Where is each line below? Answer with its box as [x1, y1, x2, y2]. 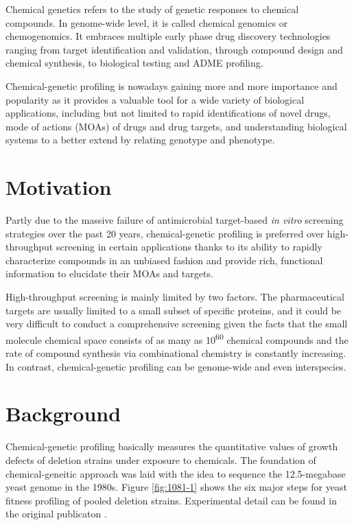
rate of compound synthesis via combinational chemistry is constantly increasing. [5, 346, 346, 360]
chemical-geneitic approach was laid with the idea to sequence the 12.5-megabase [5, 466, 346, 480]
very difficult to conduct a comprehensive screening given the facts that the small [5, 316, 348, 331]
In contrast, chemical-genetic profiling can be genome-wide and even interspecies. [5, 359, 346, 373]
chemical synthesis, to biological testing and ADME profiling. [5, 56, 263, 70]
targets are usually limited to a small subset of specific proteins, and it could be [5, 303, 342, 317]
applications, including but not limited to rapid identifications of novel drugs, [5, 106, 331, 120]
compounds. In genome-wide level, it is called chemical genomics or [5, 15, 288, 30]
